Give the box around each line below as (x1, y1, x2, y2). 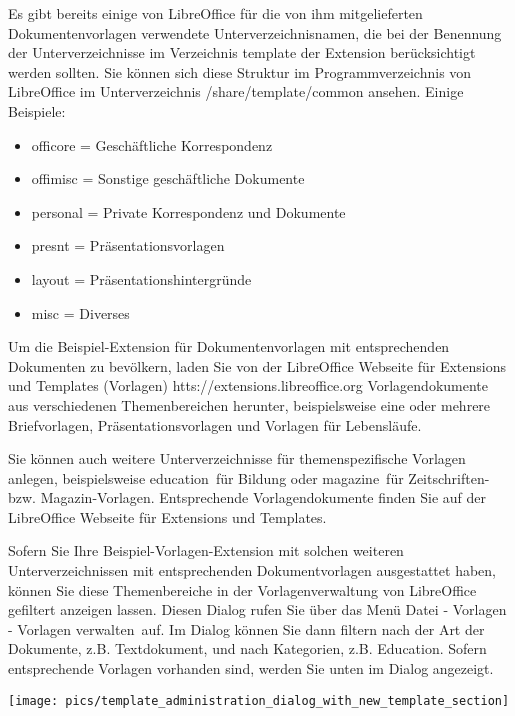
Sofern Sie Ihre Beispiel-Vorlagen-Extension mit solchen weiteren (8, 540, 404, 561)
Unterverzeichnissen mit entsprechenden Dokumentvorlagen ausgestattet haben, (8, 560, 496, 581)
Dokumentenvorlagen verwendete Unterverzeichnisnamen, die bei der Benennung (8, 22, 502, 43)
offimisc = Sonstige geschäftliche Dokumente (31, 168, 305, 189)
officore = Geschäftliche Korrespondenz (31, 134, 273, 155)
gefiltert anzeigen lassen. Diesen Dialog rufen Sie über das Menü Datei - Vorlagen (8, 599, 507, 620)
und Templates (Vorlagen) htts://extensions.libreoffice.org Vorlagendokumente (8, 375, 488, 396)
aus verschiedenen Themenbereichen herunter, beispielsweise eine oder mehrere (8, 394, 491, 415)
